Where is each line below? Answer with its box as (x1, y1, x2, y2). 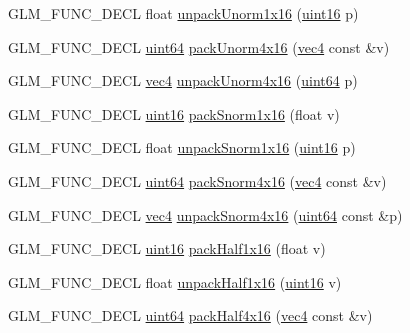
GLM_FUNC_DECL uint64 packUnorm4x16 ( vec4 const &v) (8, 36, 390, 57)
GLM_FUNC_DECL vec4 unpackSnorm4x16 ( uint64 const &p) (8, 204, 403, 225)
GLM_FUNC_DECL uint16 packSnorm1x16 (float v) (8, 103, 340, 124)
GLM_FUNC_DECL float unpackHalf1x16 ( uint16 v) (8, 271, 342, 292)
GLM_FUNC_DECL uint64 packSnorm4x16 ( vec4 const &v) (8, 170, 387, 191)
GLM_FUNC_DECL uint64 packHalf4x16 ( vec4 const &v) (8, 305, 373, 326)
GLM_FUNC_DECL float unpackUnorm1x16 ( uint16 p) (8, 3, 359, 23)
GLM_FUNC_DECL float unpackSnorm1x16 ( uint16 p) (8, 137, 356, 158)
